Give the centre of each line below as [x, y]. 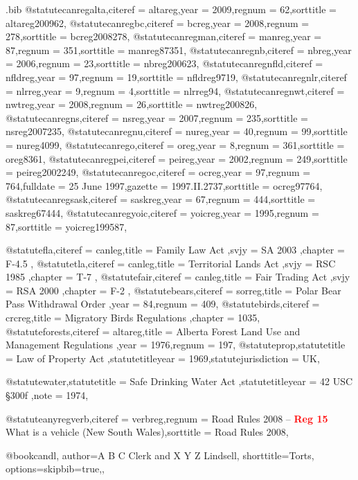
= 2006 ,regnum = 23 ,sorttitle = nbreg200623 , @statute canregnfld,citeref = [164, 63]
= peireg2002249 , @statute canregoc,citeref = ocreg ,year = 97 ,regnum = [158, 172]
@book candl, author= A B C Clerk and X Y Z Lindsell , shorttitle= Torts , [160, 455]
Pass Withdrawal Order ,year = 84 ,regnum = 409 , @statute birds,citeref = [163, 304]
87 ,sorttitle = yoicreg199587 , [66, 226]
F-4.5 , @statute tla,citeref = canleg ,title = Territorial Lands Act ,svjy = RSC [171, 263]
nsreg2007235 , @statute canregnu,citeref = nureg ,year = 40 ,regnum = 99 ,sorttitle [177, 131]
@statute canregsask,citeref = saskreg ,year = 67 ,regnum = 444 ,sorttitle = [161, 199]
